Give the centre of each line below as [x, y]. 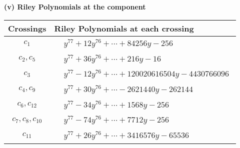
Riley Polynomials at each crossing [124, 28]
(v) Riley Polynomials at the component [75, 6]
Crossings [27, 28]
